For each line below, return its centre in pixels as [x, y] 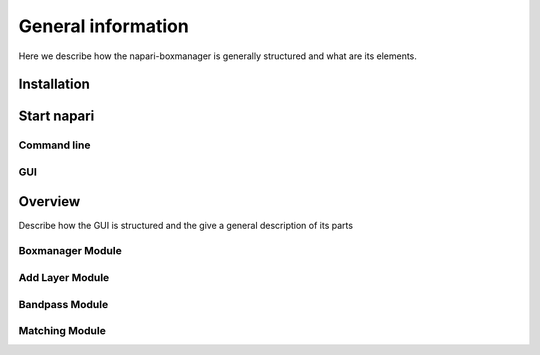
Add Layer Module [64, 277]
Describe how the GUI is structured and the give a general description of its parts [186, 225]
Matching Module [62, 331]
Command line [54, 145]
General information [103, 26]
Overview [49, 201]
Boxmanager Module [70, 251]
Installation [54, 84]
